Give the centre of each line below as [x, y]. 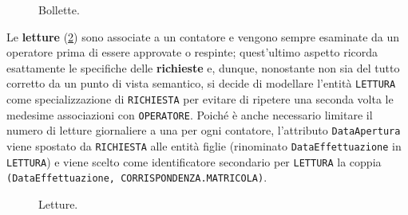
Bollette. [59, 10]
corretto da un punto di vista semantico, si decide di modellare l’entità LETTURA [201, 83]
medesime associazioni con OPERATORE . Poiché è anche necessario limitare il [190, 114]
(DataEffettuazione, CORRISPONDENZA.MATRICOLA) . [137, 177]
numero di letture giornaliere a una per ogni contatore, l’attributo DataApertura [204, 130]
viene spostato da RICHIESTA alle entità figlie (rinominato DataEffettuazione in [204, 146]
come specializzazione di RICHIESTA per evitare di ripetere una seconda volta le [200, 99]
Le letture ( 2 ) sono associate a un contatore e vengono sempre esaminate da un [203, 36]
